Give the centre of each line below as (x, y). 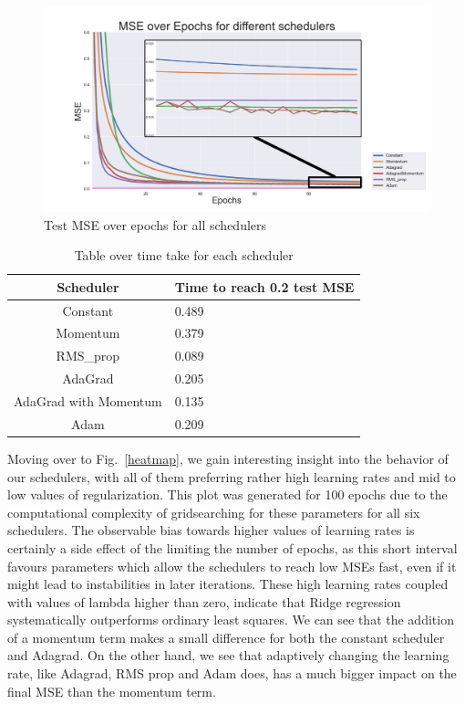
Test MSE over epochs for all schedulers (155, 224)
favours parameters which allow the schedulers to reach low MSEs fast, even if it (232, 566)
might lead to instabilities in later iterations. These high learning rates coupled (228, 584)
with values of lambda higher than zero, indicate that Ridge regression (204, 601)
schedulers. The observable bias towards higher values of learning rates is (211, 530)
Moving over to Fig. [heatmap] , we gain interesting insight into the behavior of (228, 458)
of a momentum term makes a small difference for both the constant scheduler (226, 637)
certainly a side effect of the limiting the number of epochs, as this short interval (232, 547)
